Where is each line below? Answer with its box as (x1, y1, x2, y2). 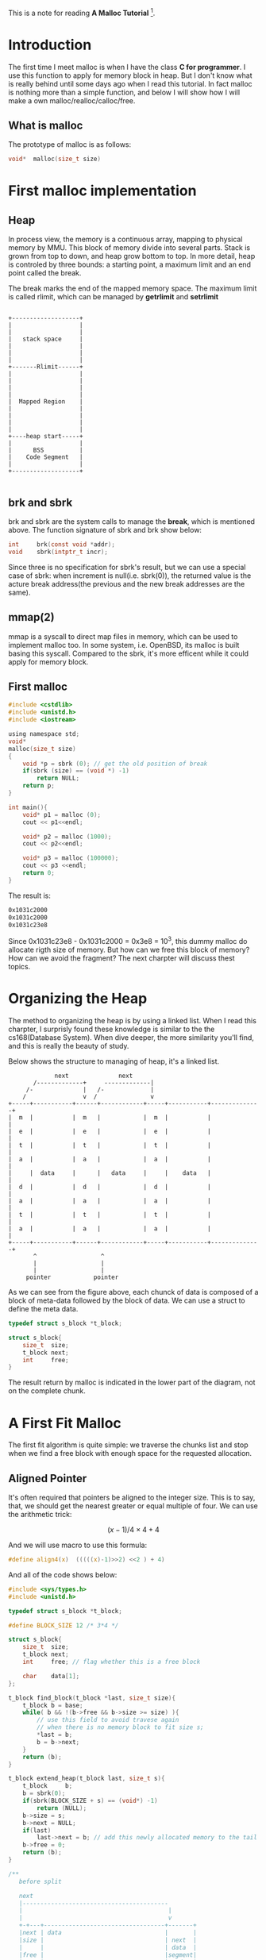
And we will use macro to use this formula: (8, 1540, 148, 1550)
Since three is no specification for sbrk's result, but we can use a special (8, 562, 246, 572)
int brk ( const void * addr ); (8, 541, 115, 549)
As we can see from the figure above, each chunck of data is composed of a (8, 1288, 259, 1297)
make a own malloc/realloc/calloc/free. (8, 95, 136, 106)
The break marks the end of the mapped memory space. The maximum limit (8, 283, 257, 293)
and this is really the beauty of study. (8, 1042, 129, 1051)
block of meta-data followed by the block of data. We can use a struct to (8, 1296, 246, 1305)
